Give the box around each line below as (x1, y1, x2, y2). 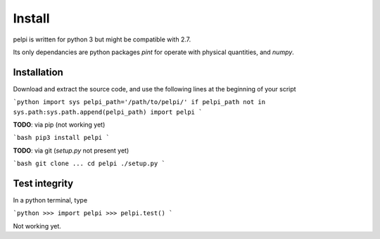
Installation (13, 66, 63, 78)
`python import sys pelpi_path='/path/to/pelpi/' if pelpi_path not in (13, 98, 266, 106)
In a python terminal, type (13, 196, 88, 205)
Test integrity (13, 178, 74, 189)
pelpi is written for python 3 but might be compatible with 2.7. (13, 35, 191, 44)
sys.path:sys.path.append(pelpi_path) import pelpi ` (13, 108, 203, 116)
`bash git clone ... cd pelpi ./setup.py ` (13, 160, 165, 168)
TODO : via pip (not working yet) (13, 120, 106, 129)
